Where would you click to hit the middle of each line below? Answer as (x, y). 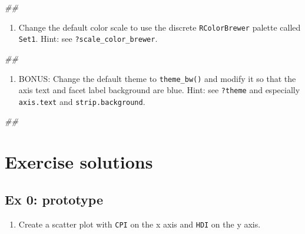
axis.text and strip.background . (82, 101)
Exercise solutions (79, 162)
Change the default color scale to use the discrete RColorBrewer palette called (160, 27)
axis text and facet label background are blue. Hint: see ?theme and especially (159, 90)
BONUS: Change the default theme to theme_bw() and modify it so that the (157, 78)
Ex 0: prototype (54, 199)
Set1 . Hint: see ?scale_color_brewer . (88, 39)
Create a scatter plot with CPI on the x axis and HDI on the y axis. (140, 224)
